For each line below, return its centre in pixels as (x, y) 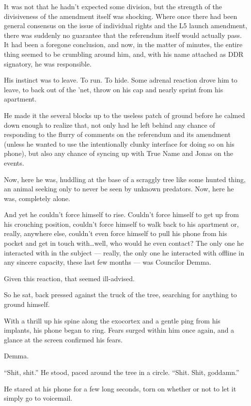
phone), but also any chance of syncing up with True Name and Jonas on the (118, 153)
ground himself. (27, 304)
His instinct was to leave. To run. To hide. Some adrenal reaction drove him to (121, 80)
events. (14, 162)
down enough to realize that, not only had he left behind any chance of (110, 125)
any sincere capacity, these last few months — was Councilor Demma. (108, 262)
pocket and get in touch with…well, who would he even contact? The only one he (124, 243)
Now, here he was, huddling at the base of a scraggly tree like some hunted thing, (125, 179)
